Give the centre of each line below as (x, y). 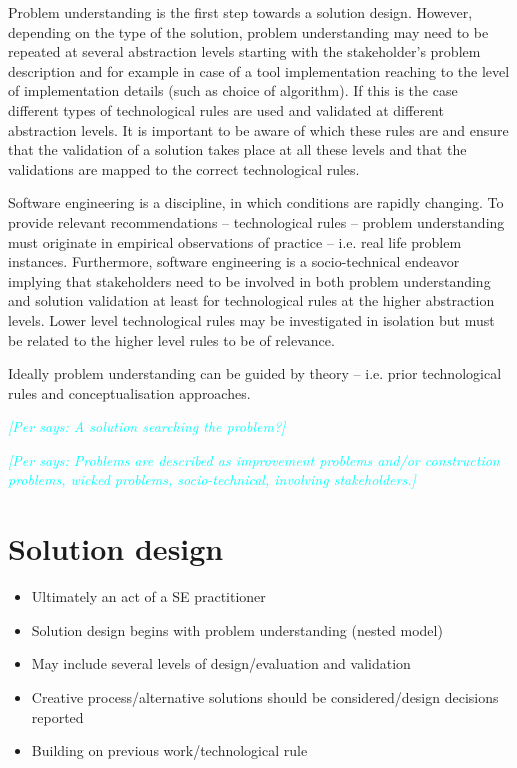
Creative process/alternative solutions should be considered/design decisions (265, 696)
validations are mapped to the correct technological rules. (184, 168)
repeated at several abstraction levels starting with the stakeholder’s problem (244, 51)
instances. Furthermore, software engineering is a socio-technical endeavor (234, 261)
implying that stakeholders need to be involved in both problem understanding (249, 280)
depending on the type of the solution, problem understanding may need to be (248, 31)
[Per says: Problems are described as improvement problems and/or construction (254, 459)
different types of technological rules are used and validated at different (226, 109)
